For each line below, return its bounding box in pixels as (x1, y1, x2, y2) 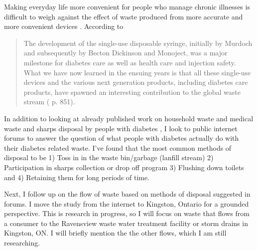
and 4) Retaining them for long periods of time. (4, 172, 150, 182)
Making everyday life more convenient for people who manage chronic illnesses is (4, 1, 250, 11)
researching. (4, 238, 40, 248)
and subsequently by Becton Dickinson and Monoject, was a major (23, 47, 228, 58)
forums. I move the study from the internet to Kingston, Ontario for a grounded (4, 198, 249, 209)
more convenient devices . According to (4, 21, 124, 31)
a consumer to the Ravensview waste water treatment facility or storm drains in (4, 218, 248, 228)
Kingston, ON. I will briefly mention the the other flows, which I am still (4, 228, 227, 238)
